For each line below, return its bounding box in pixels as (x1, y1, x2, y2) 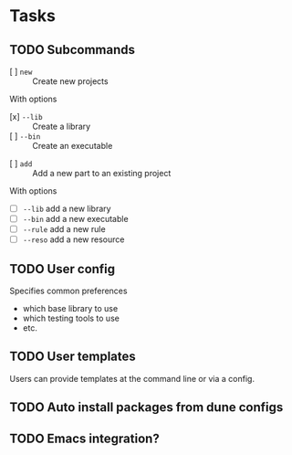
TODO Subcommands (9, 42, 135, 58)
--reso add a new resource (22, 234, 125, 245)
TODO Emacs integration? (9, 430, 160, 446)
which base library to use (22, 303, 119, 314)
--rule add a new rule (22, 224, 107, 235)
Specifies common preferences (9, 285, 128, 297)
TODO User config (9, 261, 116, 277)
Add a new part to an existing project (32, 168, 172, 178)
